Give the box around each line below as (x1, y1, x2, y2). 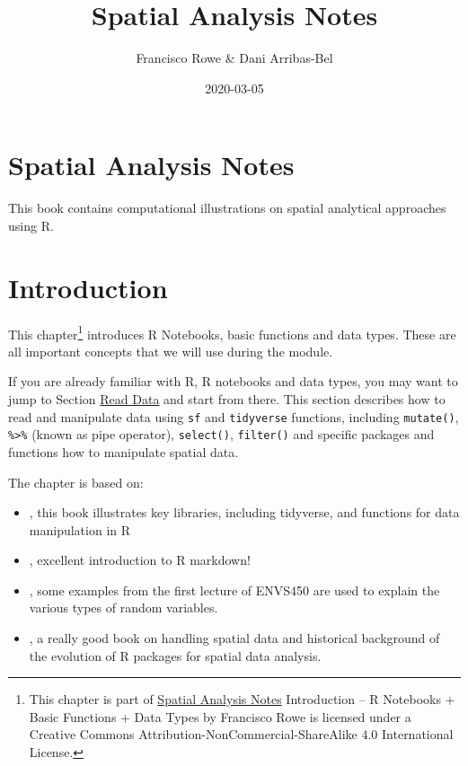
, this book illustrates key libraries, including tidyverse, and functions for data (29, 503, 460, 522)
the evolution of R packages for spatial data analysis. (29, 646, 322, 665)
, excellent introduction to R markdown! (29, 550, 251, 569)
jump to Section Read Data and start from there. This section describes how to (8, 390, 446, 408)
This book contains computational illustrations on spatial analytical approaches (8, 198, 446, 217)
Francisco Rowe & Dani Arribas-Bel (136, 48, 333, 67)
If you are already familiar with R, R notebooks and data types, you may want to (8, 372, 458, 391)
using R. (8, 216, 54, 234)
